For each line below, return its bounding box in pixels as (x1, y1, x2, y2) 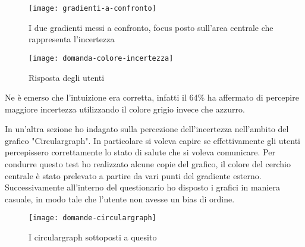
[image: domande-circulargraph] (29, 214, 156, 223)
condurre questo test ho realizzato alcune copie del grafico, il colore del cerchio (5, 158, 291, 170)
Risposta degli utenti (29, 71, 105, 83)
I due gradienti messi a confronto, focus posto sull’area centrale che (29, 21, 273, 33)
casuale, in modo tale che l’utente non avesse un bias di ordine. (5, 192, 235, 205)
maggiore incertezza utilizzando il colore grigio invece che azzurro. (5, 102, 245, 115)
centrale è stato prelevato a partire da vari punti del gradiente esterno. (5, 169, 262, 182)
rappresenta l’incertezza (29, 33, 115, 45)
